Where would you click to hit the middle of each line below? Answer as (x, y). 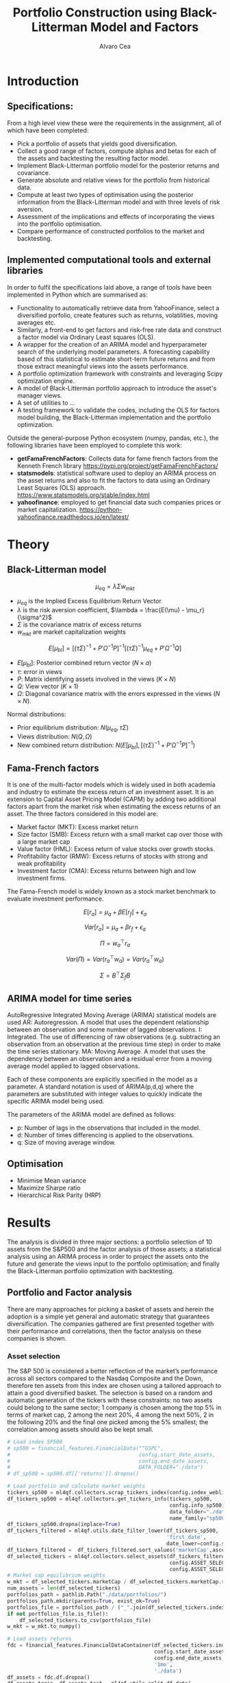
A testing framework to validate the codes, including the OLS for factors (118, 410)
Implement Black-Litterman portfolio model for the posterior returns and (118, 165)
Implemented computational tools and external (109, 260)
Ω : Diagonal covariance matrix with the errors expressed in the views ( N (118, 694)
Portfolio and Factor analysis (69, 1293)
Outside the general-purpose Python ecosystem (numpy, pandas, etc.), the (113, 438)
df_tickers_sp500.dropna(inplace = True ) (64, 1524)
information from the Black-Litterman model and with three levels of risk (118, 202)
